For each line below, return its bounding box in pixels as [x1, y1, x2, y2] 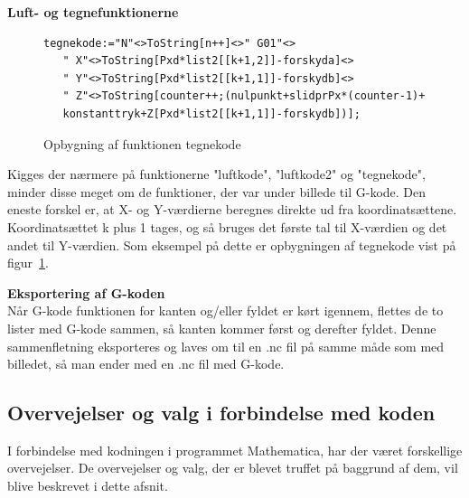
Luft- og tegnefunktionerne [7, 3, 179, 21]
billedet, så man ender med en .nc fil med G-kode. [7, 354, 285, 373]
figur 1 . [7, 253, 49, 272]
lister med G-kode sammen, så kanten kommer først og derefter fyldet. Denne [7, 318, 436, 337]
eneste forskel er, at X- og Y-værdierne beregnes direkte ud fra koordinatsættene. [7, 200, 457, 219]
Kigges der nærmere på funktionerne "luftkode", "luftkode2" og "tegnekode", [7, 164, 426, 183]
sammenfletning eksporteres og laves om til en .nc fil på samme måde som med [7, 336, 445, 355]
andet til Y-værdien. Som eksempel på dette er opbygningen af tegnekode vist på [7, 235, 456, 254]
